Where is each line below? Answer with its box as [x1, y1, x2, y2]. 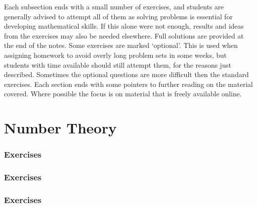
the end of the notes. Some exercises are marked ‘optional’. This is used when [4, 40, 238, 50]
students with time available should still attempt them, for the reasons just [4, 59, 231, 70]
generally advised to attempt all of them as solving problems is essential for [4, 11, 233, 21]
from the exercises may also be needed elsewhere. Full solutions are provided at [4, 30, 244, 41]
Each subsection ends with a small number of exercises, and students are [4, 1, 224, 11]
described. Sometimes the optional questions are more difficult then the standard [4, 69, 249, 80]
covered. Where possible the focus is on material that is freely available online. [4, 88, 242, 99]
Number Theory [4, 118, 117, 138]
